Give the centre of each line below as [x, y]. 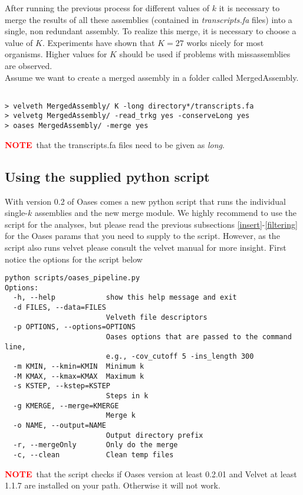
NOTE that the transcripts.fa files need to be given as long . [115, 144]
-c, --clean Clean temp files [93, 455]
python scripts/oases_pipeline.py [73, 278]
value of [19, 42]
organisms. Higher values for [56, 54]
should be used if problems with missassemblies [205, 54]
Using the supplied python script [107, 176]
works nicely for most [225, 42]
